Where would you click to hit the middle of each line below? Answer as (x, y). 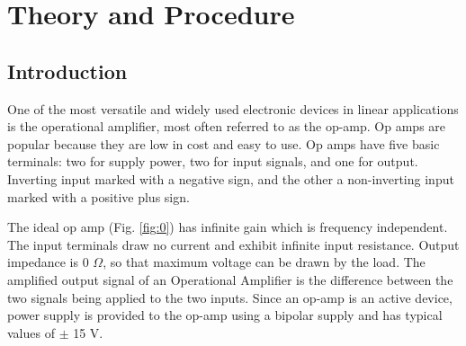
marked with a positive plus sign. (99, 196)
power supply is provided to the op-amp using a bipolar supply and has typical (225, 315)
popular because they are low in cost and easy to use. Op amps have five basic (224, 143)
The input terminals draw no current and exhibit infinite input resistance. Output (233, 244)
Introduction (67, 71)
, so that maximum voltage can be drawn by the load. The (264, 262)
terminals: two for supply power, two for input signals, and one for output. (213, 161)
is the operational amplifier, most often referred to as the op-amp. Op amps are (227, 126)
